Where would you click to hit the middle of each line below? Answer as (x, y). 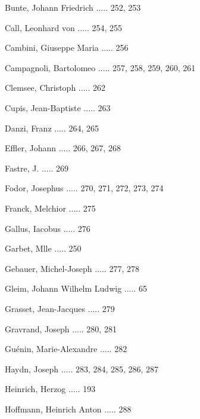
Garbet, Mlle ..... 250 (43, 248)
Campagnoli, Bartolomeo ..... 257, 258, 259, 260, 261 (100, 67)
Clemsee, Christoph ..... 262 (55, 88)
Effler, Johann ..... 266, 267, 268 (63, 148)
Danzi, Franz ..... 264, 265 (52, 128)
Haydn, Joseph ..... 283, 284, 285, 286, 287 (82, 368)
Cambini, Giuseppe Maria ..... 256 (67, 48)
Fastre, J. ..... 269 (37, 168)
